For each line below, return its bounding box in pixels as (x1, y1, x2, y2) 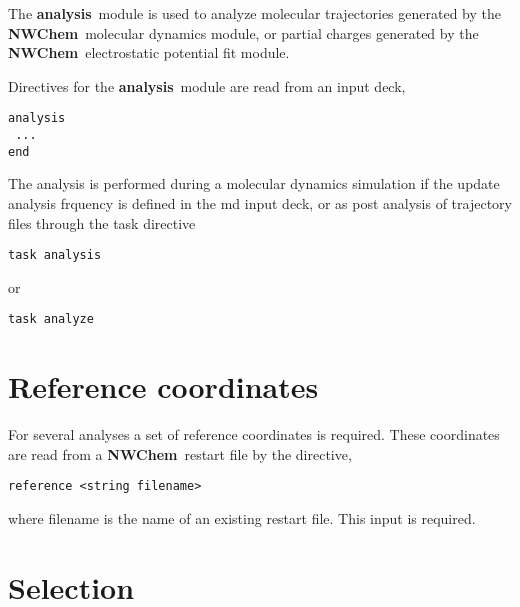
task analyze (8, 312, 94, 327)
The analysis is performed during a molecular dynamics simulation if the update (8, 173, 500, 194)
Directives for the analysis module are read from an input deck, (8, 75, 406, 96)
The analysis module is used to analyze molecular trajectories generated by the (8, 3, 502, 23)
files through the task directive (8, 212, 196, 233)
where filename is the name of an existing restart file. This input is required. (8, 508, 476, 528)
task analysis (8, 248, 102, 263)
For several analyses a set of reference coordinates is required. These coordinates (8, 424, 500, 445)
